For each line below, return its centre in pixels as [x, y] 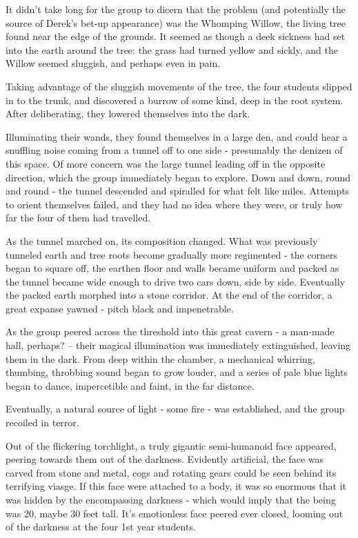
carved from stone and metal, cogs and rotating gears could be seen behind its [171, 472]
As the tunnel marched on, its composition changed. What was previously [162, 240]
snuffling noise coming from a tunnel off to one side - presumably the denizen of [174, 150]
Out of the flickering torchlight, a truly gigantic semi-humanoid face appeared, [171, 445]
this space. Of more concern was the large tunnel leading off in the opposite [166, 163]
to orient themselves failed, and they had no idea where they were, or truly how [174, 204]
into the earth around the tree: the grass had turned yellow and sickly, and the [172, 49]
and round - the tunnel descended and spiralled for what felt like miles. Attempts [178, 191]
